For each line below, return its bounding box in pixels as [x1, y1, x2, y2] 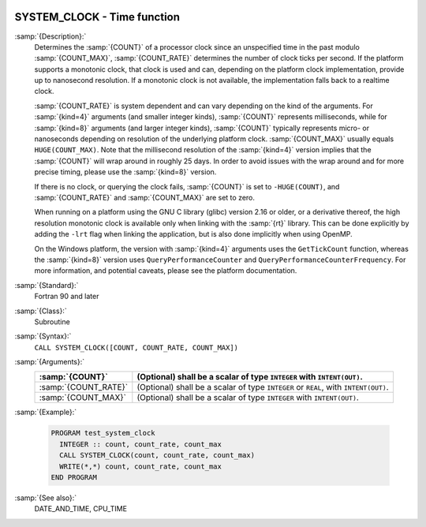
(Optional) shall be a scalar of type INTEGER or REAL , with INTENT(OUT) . [136, 382, 390, 393]
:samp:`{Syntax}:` [14, 331, 72, 341]
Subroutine [34, 316, 70, 327]
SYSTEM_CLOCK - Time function [14, 10, 181, 24]
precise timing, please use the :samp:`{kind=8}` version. [34, 167, 217, 177]
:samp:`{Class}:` [14, 306, 67, 316]
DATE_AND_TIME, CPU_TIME [34, 504, 128, 514]
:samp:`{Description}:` [14, 32, 87, 41]
